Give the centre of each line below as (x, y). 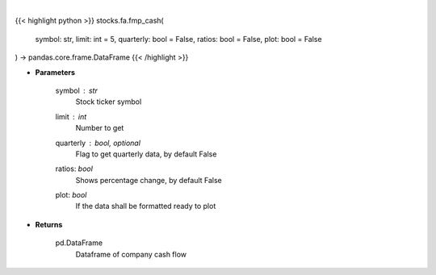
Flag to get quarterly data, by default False (146, 154)
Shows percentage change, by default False (149, 180)
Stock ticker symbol (109, 102)
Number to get (100, 128)
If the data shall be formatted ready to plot (146, 206)
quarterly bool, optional (98, 143)
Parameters (55, 72)
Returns (49, 224)
